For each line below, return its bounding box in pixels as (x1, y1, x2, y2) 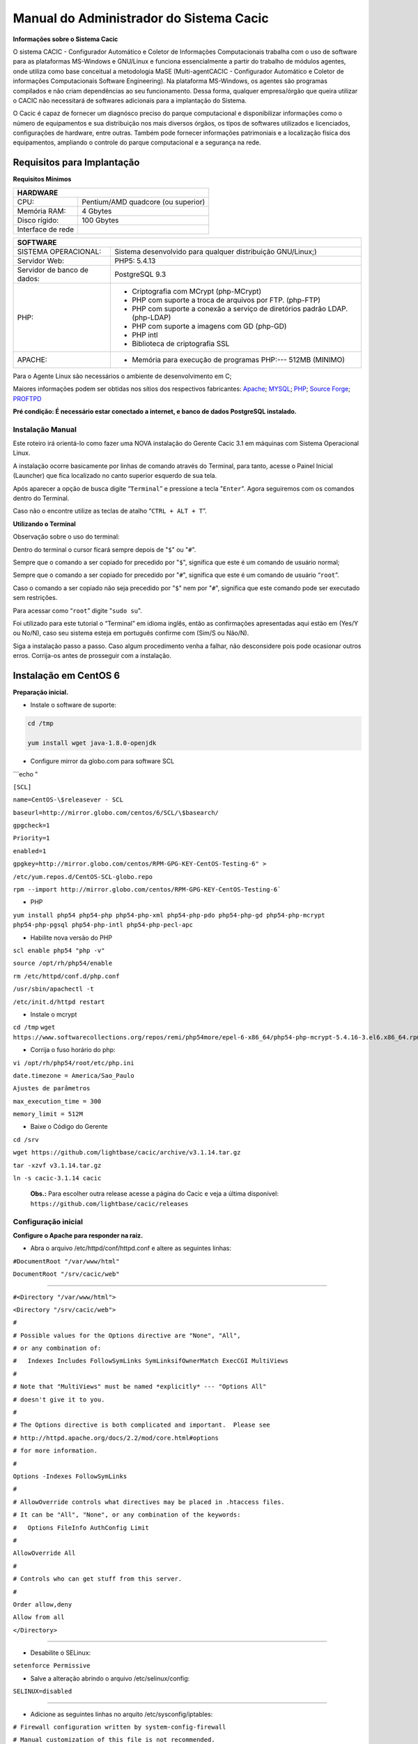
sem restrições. (13, 594, 58, 602)
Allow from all (13, 1614, 65, 1621)
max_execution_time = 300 (13, 1097, 102, 1105)
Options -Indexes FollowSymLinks (13, 1472, 127, 1480)
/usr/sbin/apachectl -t (13, 985, 94, 993)
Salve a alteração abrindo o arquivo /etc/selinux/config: (30, 1674, 190, 1683)
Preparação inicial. (13, 688, 69, 696)
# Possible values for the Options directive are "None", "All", (13, 1331, 241, 1339)
